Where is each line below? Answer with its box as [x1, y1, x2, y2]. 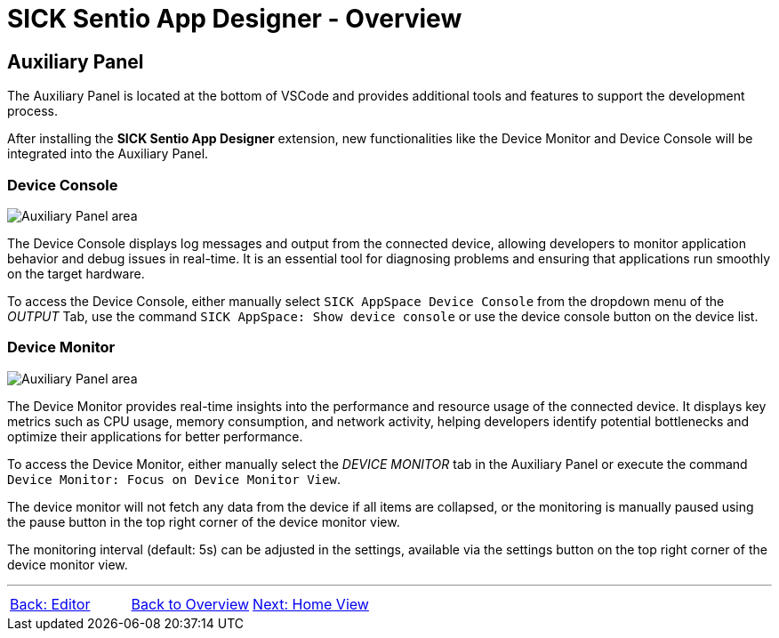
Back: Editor [10, 594, 91, 613]
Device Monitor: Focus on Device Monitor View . [7, 471, 341, 487]
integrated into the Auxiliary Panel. [7, 146, 209, 162]
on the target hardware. [7, 265, 145, 281]
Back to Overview [131, 594, 250, 613]
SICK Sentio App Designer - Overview [7, 4, 462, 34]
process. [7, 103, 58, 119]
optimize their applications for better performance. [7, 428, 303, 444]
